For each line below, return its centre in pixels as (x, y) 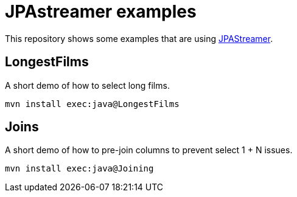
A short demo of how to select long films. (87, 85)
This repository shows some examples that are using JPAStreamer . (139, 38)
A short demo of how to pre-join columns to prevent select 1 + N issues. (149, 150)
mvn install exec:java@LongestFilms (92, 104)
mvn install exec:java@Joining (79, 169)
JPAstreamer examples (101, 12)
